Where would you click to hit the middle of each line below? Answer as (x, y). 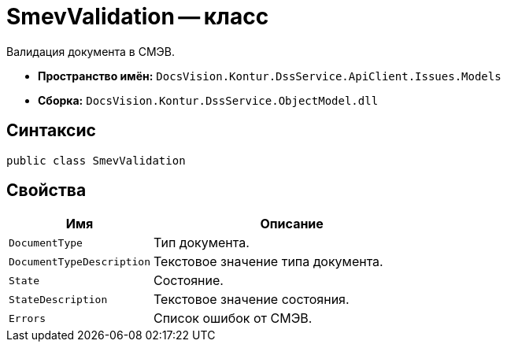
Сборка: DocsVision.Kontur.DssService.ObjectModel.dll (208, 100)
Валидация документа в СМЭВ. (91, 51)
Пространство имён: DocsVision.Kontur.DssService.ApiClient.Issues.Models (270, 76)
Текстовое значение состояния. (252, 300)
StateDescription (58, 299)
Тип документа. (202, 243)
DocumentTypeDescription (80, 261)
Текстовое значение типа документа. (268, 262)
